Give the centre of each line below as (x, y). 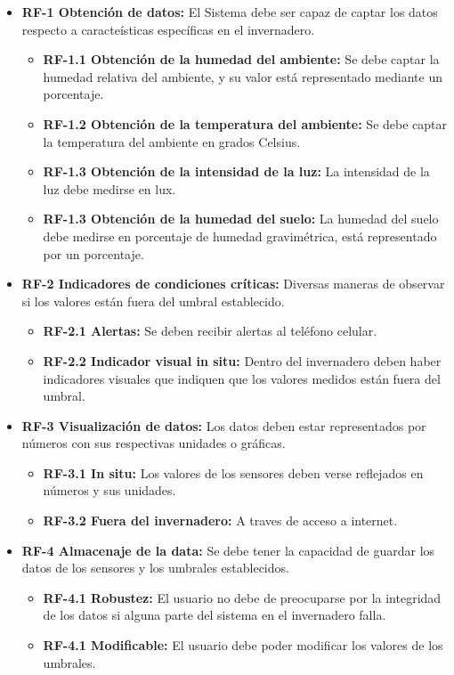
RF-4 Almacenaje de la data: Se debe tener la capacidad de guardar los (228, 550)
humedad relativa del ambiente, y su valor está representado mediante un (243, 76)
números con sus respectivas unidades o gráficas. (154, 443)
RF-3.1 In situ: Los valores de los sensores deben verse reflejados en (233, 472)
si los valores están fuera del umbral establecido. (153, 301)
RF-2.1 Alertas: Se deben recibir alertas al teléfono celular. (210, 331)
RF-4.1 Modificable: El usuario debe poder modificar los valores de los (243, 645)
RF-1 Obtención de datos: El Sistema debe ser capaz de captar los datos (230, 12)
